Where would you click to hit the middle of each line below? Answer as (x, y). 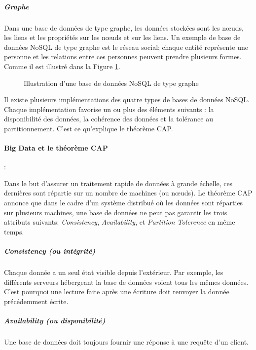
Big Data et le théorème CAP (56, 148)
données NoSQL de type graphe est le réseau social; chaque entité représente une (126, 47)
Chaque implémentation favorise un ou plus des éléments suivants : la (109, 109)
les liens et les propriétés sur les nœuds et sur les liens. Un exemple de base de (122, 37)
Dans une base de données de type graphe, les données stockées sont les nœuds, (124, 27)
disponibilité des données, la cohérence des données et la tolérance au (109, 119)
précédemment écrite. (36, 301)
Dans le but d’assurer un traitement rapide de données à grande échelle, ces (118, 183)
